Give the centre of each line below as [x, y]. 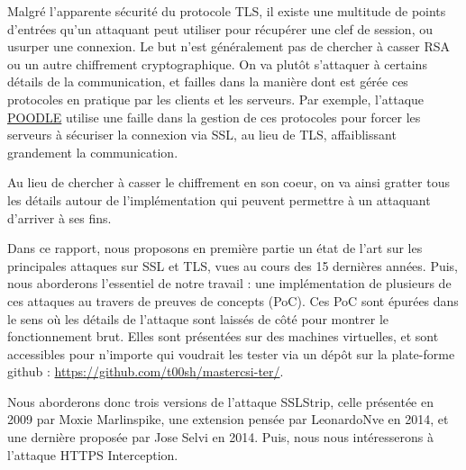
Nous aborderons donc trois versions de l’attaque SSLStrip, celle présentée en [221, 401]
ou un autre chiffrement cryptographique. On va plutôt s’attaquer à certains [217, 63]
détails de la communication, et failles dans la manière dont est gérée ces [208, 81]
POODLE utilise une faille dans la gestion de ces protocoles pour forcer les [214, 117]
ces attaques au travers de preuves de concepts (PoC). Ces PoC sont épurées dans [233, 300]
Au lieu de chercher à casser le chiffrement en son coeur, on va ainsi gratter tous [228, 182]
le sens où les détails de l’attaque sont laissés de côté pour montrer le [198, 318]
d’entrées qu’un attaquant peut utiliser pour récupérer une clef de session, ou [220, 28]
